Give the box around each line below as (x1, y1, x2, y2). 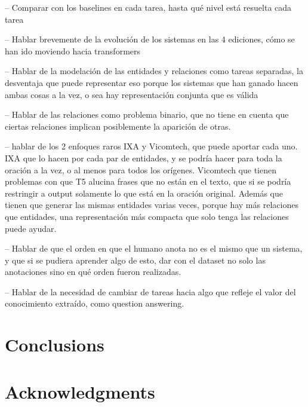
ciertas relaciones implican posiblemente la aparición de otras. (5, 120, 231, 132)
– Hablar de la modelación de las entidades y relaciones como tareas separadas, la (5, 65, 303, 77)
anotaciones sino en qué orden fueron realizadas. (5, 265, 181, 278)
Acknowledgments (5, 379, 155, 403)
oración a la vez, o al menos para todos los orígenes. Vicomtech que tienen (5, 163, 276, 176)
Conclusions (5, 332, 104, 357)
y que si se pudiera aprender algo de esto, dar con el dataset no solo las (5, 253, 266, 266)
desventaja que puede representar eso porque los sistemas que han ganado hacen (5, 76, 298, 88)
